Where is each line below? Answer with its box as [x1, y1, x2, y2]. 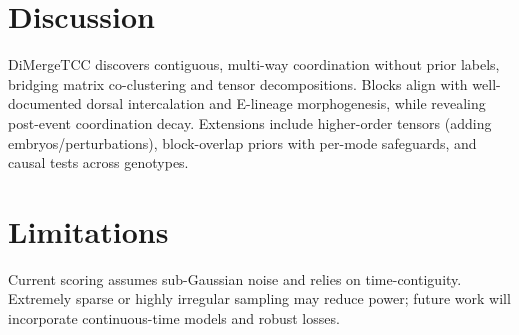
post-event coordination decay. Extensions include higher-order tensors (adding [8, 112, 492, 133]
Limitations [8, 210, 169, 251]
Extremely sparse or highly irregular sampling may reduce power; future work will [8, 288, 511, 309]
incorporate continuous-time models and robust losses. [8, 308, 340, 328]
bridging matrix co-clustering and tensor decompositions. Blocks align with [8, 73, 468, 94]
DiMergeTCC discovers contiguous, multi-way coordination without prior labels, [8, 54, 500, 75]
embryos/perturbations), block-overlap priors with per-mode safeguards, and [8, 132, 477, 153]
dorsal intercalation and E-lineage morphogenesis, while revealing [86, 93, 486, 114]
